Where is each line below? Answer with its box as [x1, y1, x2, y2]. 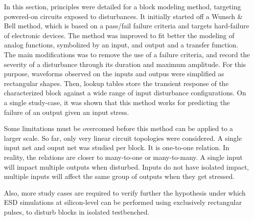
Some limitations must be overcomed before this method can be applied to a [4, 123, 233, 133]
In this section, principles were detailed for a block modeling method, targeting [4, 1, 241, 11]
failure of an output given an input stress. [4, 107, 129, 117]
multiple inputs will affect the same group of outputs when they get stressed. [4, 171, 235, 181]
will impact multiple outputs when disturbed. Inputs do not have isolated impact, [4, 161, 249, 172]
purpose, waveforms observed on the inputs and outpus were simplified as [4, 68, 224, 79]
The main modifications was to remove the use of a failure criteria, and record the [4, 49, 250, 59]
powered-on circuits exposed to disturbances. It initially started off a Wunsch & [4, 11, 243, 21]
